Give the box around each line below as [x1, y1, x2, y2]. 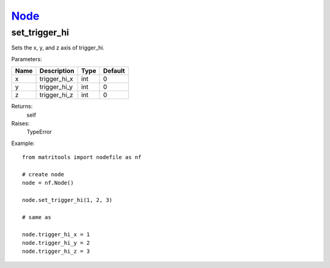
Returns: [11, 103, 33, 110]
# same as [22, 214, 51, 220]
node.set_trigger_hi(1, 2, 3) [22, 196, 113, 204]
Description [39, 67, 75, 75]
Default [103, 67, 125, 75]
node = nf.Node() [22, 179, 74, 187]
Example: [11, 140, 35, 147]
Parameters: [11, 55, 42, 62]
